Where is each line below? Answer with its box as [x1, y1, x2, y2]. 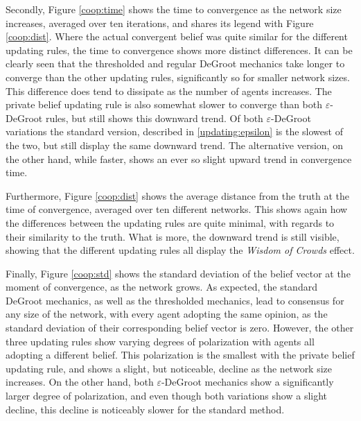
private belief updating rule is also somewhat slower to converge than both [6, 97, 323, 112]
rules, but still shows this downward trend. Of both [45, 110, 263, 125]
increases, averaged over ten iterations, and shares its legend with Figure [6, 15, 314, 30]
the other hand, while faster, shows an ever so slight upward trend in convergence [6, 151, 352, 166]
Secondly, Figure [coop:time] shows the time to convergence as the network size [6, 2, 342, 16]
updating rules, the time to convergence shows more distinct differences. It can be [6, 42, 353, 57]
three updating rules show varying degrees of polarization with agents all [6, 334, 315, 348]
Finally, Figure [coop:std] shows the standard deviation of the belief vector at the [6, 266, 351, 280]
